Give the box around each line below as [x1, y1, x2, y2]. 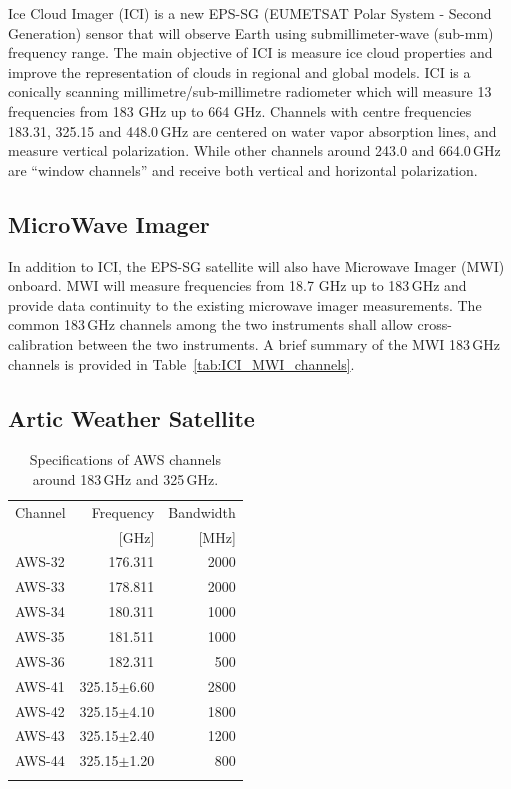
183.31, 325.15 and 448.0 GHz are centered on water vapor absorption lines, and [8, 120, 497, 141]
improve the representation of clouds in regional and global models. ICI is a [8, 61, 471, 82]
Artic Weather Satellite [8, 402, 255, 433]
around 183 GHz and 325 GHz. [32, 468, 219, 489]
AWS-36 [15, 650, 65, 671]
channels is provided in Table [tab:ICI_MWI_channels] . [8, 353, 355, 374]
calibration [8, 333, 74, 354]
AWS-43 [15, 725, 65, 746]
